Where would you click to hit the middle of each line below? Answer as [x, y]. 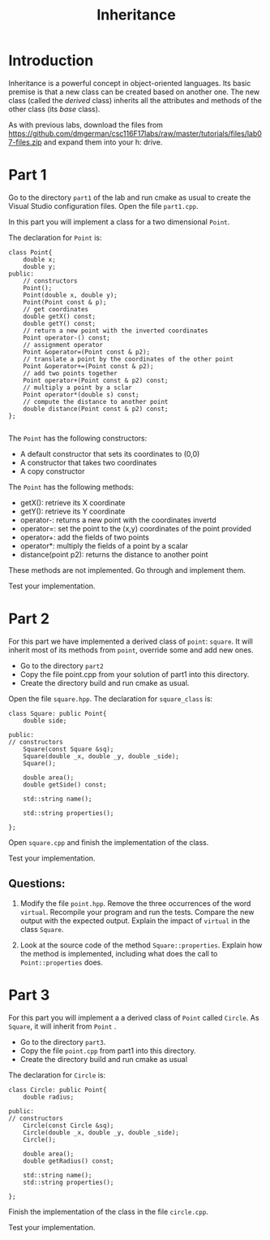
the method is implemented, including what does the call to [119, 953]
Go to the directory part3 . [63, 1042]
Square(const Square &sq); [69, 749]
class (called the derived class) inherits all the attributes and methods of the [135, 100]
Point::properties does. [61, 962]
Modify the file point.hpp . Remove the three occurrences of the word [135, 903]
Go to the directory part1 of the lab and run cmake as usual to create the [130, 197]
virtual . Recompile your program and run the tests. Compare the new [137, 912]
